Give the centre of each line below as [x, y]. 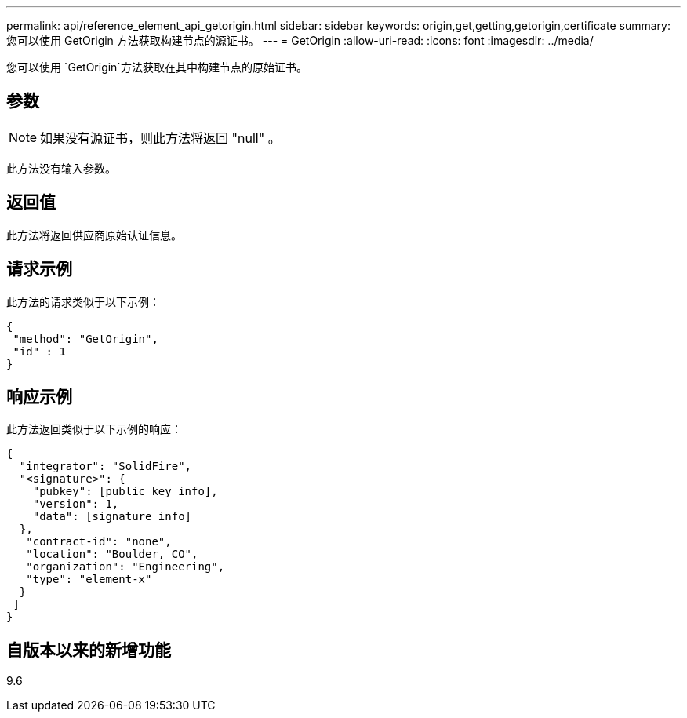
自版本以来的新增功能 [89, 650]
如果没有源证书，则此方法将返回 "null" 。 [160, 138]
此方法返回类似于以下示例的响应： [94, 429]
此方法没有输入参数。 [61, 168]
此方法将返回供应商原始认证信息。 [94, 235]
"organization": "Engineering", [125, 567]
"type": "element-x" [89, 580]
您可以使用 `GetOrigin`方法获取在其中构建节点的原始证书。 [157, 67]
